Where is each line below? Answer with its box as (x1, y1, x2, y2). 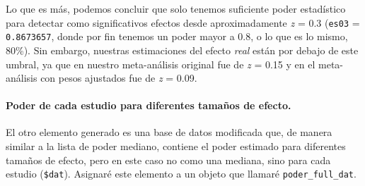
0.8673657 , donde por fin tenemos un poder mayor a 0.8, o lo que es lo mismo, (6, 29, 348, 44)
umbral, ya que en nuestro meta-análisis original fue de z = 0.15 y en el (6, 56, 315, 71)
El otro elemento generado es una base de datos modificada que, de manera (6, 125, 332, 139)
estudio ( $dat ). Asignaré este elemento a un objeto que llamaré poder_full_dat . (6, 166, 357, 181)
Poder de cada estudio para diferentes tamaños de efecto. (6, 98, 291, 113)
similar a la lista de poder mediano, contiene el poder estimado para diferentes (6, 139, 346, 154)
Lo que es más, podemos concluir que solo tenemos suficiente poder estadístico (6, 1, 346, 15)
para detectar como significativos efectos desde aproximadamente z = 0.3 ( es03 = (6, 15, 360, 30)
